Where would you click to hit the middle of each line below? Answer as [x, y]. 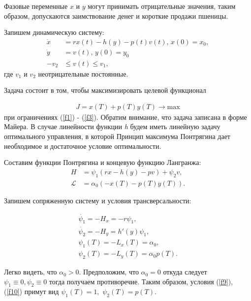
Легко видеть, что [31, 272]
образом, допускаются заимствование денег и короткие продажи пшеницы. [116, 15]
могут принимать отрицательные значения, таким [162, 6]
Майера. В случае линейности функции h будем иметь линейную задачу [112, 126]
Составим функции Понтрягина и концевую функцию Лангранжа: [103, 162]
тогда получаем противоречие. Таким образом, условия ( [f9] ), [141, 281]
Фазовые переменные [36, 6]
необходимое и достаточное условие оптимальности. [83, 146]
